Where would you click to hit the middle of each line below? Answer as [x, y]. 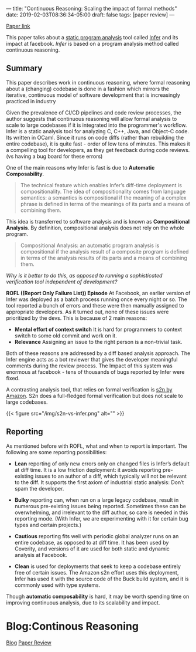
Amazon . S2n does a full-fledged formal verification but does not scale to [94, 396]
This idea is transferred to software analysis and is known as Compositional [98, 221]
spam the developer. [39, 488]
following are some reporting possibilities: [56, 452]
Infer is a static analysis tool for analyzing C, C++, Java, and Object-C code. [97, 131]
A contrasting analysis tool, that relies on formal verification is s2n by [89, 389]
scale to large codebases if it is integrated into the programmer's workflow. [97, 125]
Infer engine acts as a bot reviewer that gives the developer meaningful [92, 359]
